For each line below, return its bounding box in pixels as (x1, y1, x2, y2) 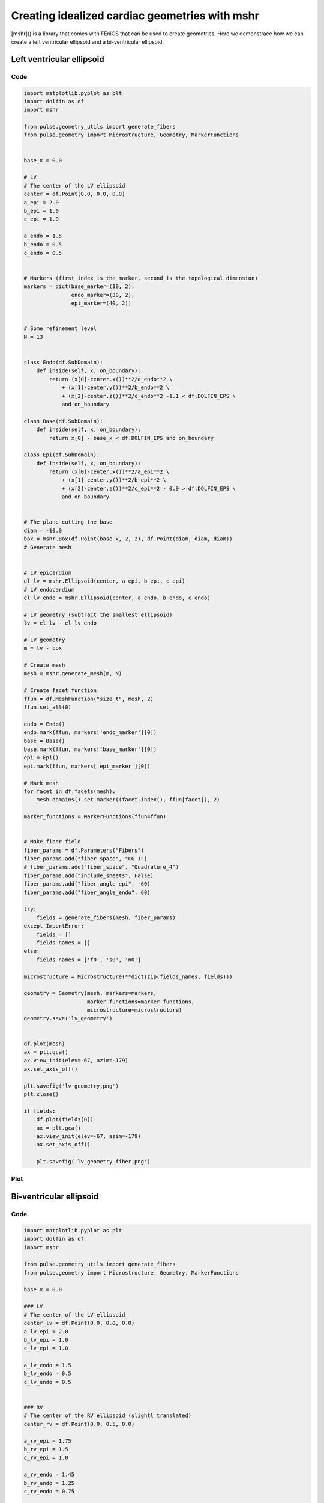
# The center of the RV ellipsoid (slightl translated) (23, 1412, 192, 1419)
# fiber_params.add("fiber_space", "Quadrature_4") (23, 863, 179, 871)
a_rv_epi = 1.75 (23, 1437, 72, 1444)
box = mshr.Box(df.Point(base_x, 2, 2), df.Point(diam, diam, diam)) (23, 536, 233, 542)
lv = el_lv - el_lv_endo (23, 620, 97, 626)
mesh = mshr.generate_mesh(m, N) (23, 670, 122, 677)
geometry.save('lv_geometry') (23, 1015, 113, 1022)
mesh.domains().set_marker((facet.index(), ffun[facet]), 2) (36, 797, 220, 803)
